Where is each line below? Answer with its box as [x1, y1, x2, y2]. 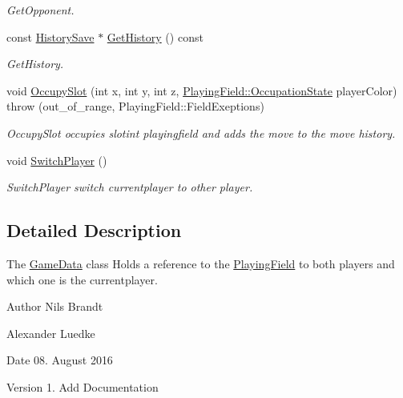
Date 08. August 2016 [6, 352, 113, 368]
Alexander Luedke [6, 324, 95, 341]
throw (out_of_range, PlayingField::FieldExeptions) [6, 98, 264, 115]
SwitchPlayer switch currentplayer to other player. [6, 179, 253, 195]
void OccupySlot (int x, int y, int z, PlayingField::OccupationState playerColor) [6, 82, 397, 98]
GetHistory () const [107, 28, 204, 45]
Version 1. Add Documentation [6, 378, 159, 395]
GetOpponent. [6, 2, 75, 18]
